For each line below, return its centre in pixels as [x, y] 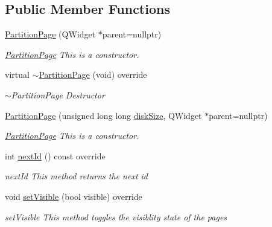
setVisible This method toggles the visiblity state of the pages [116, 216]
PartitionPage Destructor [58, 94]
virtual [17, 75]
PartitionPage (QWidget [50, 34]
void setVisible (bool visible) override [74, 196]
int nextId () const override [55, 155]
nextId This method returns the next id [77, 176]
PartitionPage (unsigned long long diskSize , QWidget [103, 115]
